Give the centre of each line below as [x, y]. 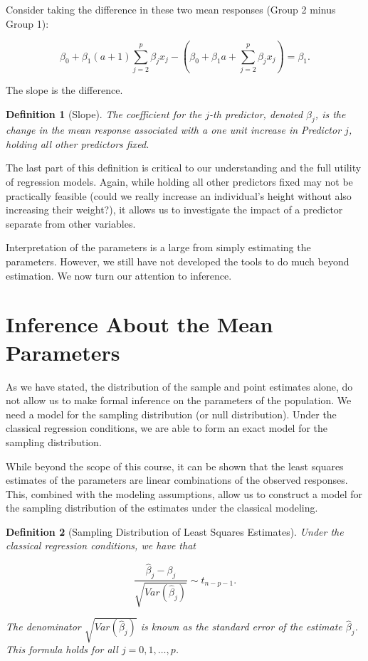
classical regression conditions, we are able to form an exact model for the [167, 428]
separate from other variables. [71, 223]
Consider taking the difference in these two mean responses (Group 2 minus [171, 9]
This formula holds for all [62, 649]
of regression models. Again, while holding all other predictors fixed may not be [179, 182]
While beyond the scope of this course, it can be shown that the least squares [175, 466]
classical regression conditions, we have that [101, 545]
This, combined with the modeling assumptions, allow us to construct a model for [184, 493]
